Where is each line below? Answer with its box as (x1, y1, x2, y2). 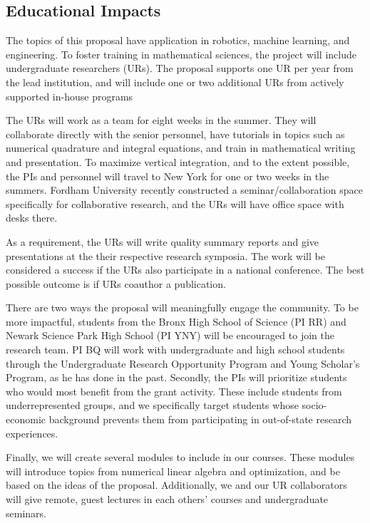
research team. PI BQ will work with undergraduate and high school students (6, 342, 345, 357)
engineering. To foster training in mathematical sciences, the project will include (6, 46, 356, 61)
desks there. (6, 210, 58, 225)
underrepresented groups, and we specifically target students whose (6, 398, 299, 413)
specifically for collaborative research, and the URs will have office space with (6, 196, 344, 211)
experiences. (6, 425, 58, 440)
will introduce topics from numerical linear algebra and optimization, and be (6, 463, 340, 478)
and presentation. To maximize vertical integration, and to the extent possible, (6, 154, 350, 169)
